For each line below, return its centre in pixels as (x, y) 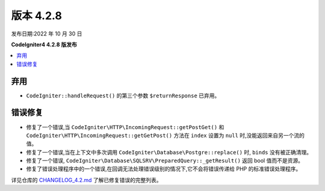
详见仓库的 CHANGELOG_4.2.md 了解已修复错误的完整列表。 (86, 180)
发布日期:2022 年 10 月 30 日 (47, 34)
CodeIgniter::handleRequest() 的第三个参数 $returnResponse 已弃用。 (123, 95)
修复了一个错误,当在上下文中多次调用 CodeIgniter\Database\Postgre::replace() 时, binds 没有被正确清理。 (169, 152)
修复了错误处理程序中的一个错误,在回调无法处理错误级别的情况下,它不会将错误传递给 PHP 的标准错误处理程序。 (164, 169)
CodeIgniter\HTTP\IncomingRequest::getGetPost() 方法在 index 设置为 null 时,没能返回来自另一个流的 (166, 135)
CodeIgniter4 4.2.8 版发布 (44, 44)
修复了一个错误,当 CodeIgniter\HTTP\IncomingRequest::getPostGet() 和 (125, 127)
